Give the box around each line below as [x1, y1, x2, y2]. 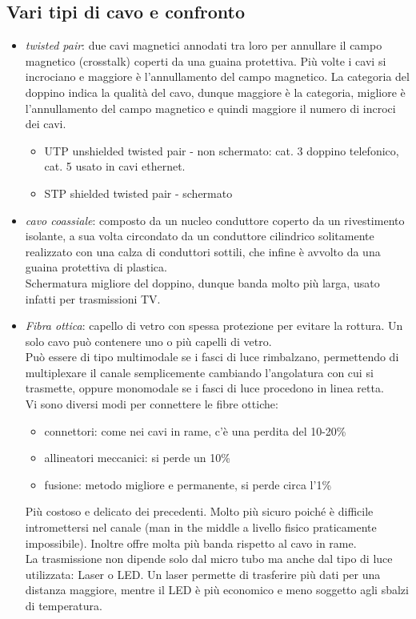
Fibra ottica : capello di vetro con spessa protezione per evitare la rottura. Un [25, 317, 403, 334]
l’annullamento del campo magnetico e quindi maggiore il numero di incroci [25, 99, 396, 116]
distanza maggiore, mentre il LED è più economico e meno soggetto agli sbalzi [25, 581, 409, 598]
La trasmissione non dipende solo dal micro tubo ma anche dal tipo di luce [25, 550, 393, 567]
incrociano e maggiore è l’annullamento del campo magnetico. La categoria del [25, 68, 410, 85]
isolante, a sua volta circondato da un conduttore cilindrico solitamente [25, 227, 374, 244]
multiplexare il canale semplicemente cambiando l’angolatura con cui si [25, 364, 374, 380]
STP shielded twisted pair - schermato [44, 184, 233, 201]
